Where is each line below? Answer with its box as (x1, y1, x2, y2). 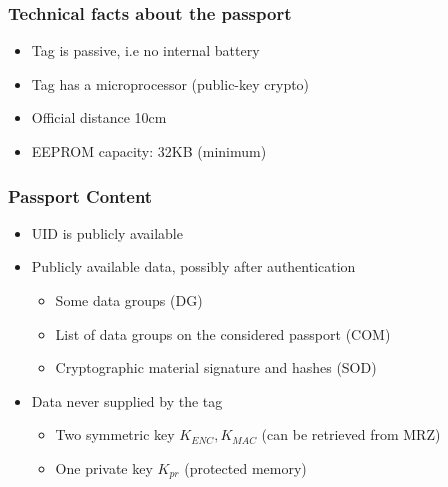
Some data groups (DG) (55, 290, 203, 310)
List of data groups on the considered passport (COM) (55, 323, 391, 344)
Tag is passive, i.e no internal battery (31, 40, 260, 61)
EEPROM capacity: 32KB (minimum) (31, 141, 267, 161)
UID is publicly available (31, 222, 183, 243)
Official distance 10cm (31, 107, 167, 128)
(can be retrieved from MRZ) (261, 424, 441, 445)
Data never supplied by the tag (31, 390, 223, 411)
